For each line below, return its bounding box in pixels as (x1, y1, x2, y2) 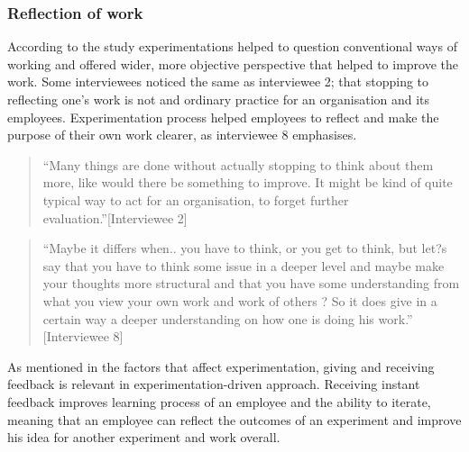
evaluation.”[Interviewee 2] (42, 208, 188, 227)
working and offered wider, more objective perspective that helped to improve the (7, 54, 459, 73)
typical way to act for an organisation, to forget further (42, 190, 349, 209)
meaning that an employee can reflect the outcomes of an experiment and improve (7, 410, 462, 429)
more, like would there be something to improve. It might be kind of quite (42, 173, 453, 192)
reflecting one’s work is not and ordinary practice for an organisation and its (7, 90, 430, 108)
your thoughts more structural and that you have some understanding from (42, 274, 460, 293)
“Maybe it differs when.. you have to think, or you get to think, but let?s (42, 239, 447, 258)
